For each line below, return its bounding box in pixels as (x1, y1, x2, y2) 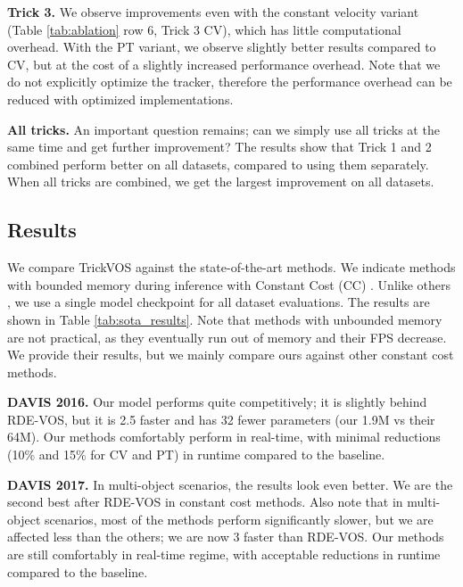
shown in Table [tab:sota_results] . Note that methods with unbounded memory (7, 310, 442, 328)
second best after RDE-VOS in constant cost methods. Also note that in (7, 492, 403, 511)
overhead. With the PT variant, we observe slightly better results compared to (7, 37, 436, 56)
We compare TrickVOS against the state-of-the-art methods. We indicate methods (7, 258, 456, 277)
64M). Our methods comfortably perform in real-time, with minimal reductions (7, 427, 441, 446)
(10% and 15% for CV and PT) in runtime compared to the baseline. (7, 445, 385, 464)
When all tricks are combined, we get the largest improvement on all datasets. (7, 172, 434, 191)
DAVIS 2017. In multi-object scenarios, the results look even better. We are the (7, 475, 453, 493)
